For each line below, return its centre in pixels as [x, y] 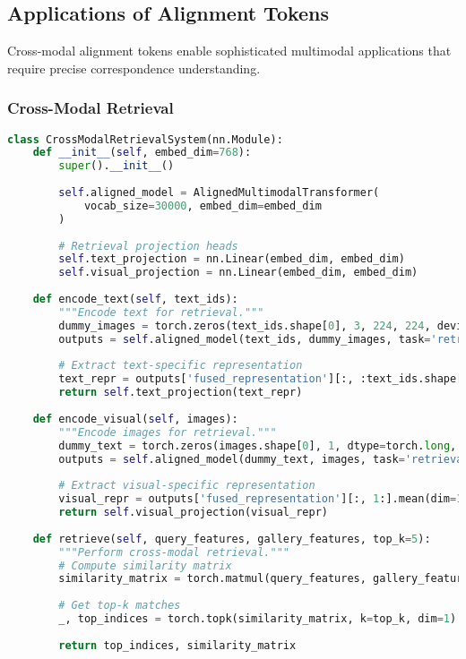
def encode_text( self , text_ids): [135, 300]
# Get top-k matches [120, 606]
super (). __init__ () [116, 166]
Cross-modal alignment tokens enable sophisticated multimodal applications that [229, 51]
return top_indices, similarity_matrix [177, 645]
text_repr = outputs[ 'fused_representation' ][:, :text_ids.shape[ [261, 379]
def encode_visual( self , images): [135, 419]
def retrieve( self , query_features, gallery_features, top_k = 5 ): [232, 539]
